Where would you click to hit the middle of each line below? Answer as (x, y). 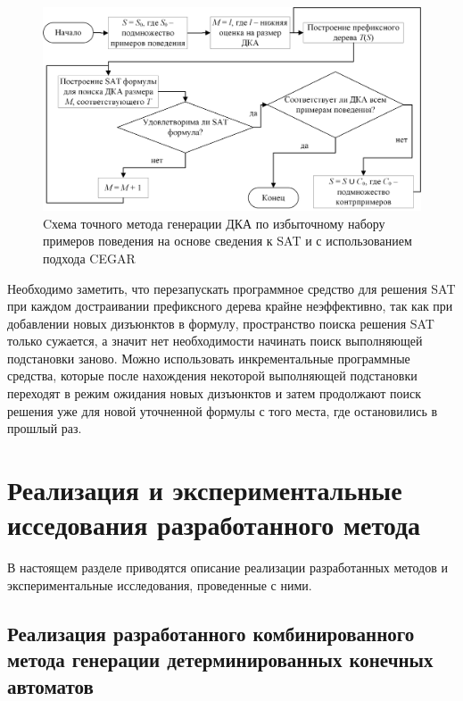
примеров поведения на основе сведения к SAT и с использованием (227, 241)
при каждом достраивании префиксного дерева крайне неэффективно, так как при (230, 306)
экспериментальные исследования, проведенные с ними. (160, 584)
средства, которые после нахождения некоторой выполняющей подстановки (212, 376)
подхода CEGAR (89, 258)
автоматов (50, 685)
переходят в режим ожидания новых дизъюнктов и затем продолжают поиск (214, 393)
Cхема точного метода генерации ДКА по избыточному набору (214, 223)
